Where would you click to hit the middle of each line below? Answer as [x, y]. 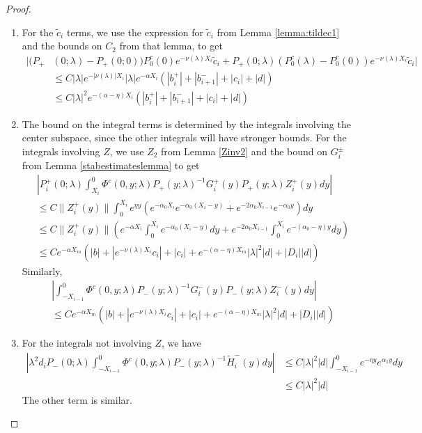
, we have [181, 343]
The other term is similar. [77, 399]
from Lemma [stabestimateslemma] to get [111, 165]
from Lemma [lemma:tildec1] [278, 32]
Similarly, [42, 270]
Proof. [18, 8]
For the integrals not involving [87, 343]
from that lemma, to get [171, 46]
